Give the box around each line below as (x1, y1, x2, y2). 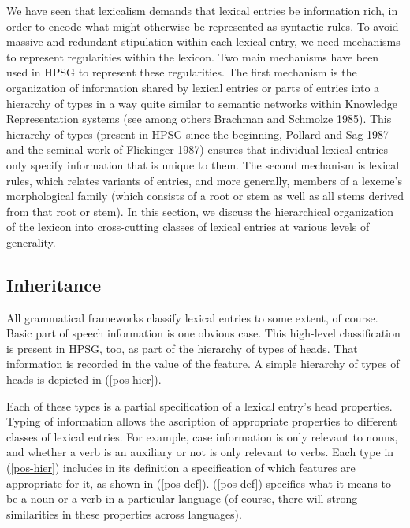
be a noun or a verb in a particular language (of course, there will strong (6, 490, 358, 507)
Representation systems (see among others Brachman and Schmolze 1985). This (6, 110, 392, 127)
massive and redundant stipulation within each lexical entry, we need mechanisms (6, 33, 401, 50)
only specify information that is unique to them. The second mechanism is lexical (6, 156, 400, 173)
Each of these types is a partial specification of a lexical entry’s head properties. (6, 397, 393, 414)
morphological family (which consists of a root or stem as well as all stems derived (6, 188, 404, 204)
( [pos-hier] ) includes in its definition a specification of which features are (6, 459, 356, 476)
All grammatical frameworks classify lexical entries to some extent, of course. (6, 309, 378, 325)
